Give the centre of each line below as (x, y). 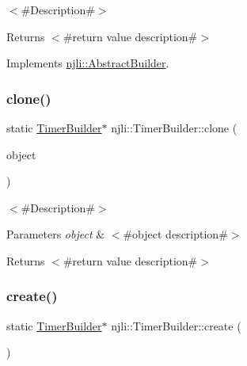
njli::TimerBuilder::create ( (176, 325)
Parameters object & (56, 234)
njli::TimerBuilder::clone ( (174, 128)
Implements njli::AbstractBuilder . (88, 63)
